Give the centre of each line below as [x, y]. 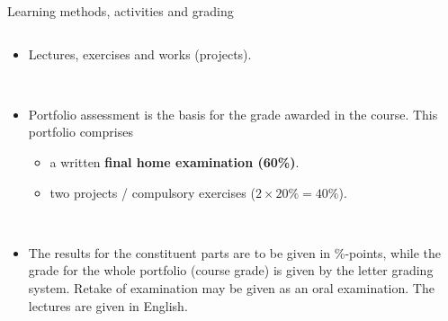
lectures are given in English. [108, 305]
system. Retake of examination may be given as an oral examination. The [231, 287]
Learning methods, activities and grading [121, 11]
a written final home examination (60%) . [175, 161]
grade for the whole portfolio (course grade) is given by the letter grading [231, 270]
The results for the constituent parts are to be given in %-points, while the [235, 252]
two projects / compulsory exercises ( [152, 192]
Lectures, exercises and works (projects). [140, 53]
